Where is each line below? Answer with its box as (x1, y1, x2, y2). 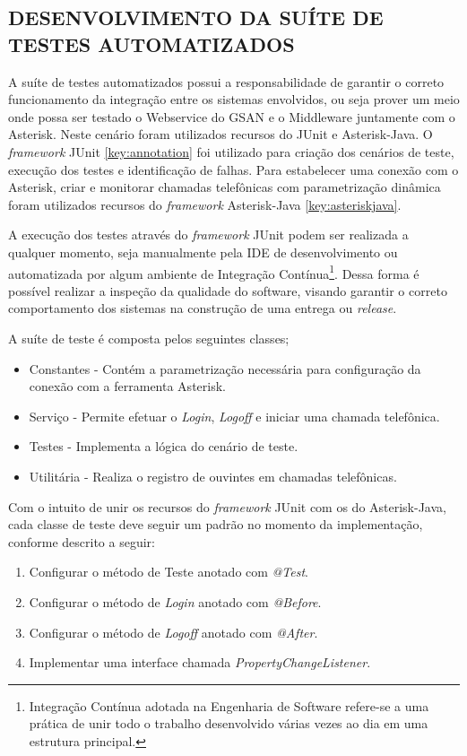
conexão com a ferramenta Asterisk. (29, 377, 226, 395)
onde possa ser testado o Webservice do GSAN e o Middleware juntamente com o (8, 107, 455, 126)
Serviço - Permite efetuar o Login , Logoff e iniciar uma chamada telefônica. (29, 406, 440, 425)
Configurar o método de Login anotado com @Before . (29, 592, 322, 611)
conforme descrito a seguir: (8, 532, 155, 551)
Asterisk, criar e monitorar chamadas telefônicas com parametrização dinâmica (8, 178, 441, 196)
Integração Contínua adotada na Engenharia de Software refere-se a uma (29, 696, 429, 715)
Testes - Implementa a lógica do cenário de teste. (29, 437, 298, 456)
